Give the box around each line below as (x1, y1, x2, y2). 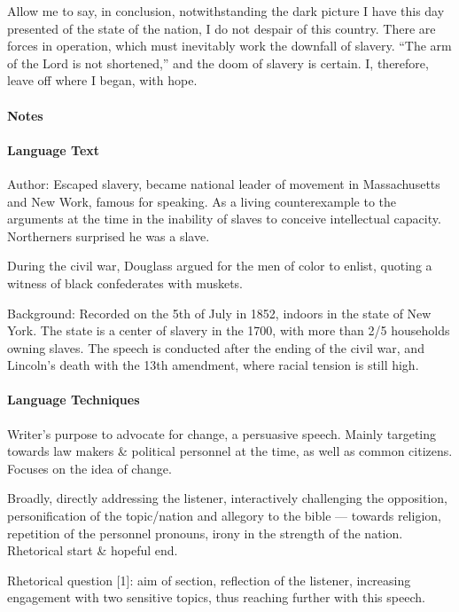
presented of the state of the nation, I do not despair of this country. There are (7, 19, 436, 37)
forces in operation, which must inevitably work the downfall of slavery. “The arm (7, 36, 452, 55)
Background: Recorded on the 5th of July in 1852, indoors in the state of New (7, 303, 432, 322)
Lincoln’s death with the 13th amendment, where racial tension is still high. (7, 356, 419, 374)
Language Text (7, 140, 100, 159)
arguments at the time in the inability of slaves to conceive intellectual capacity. (7, 209, 441, 228)
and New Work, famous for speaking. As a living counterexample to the (7, 192, 397, 210)
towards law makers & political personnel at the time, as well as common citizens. (7, 442, 453, 460)
